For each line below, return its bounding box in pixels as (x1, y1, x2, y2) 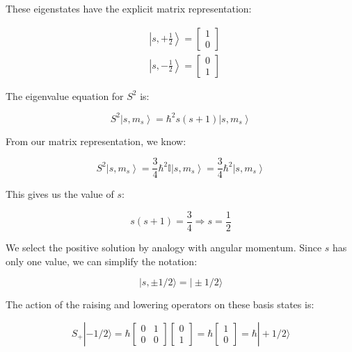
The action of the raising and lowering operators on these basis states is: (6, 297, 314, 312)
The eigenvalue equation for (6, 88, 124, 103)
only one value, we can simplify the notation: (6, 253, 198, 268)
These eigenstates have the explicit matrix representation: (6, 1, 252, 15)
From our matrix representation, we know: (6, 133, 186, 148)
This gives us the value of (6, 187, 114, 201)
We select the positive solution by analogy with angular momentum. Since (6, 240, 322, 255)
